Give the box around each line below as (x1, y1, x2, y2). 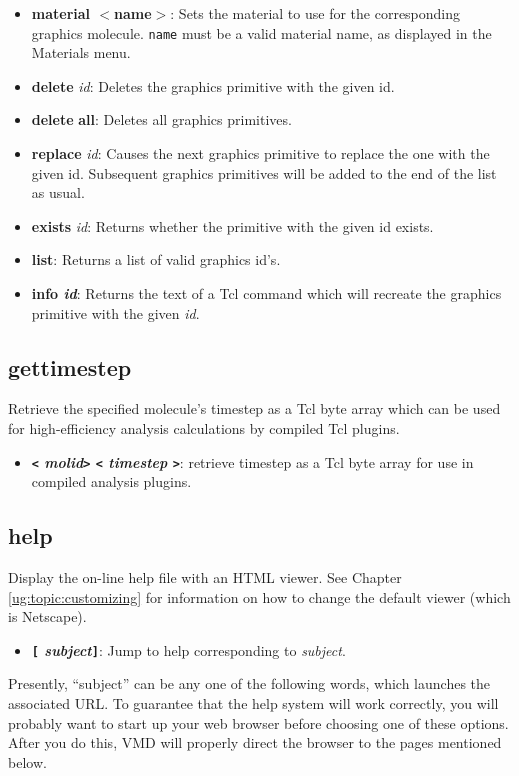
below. (8, 751, 47, 772)
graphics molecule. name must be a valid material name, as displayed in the (31, 22, 492, 43)
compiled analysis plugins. (31, 471, 192, 492)
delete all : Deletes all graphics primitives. (31, 109, 292, 130)
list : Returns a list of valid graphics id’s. (31, 249, 281, 270)
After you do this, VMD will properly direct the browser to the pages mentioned (8, 732, 502, 753)
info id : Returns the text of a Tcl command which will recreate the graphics (31, 283, 502, 303)
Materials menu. (31, 42, 131, 63)
